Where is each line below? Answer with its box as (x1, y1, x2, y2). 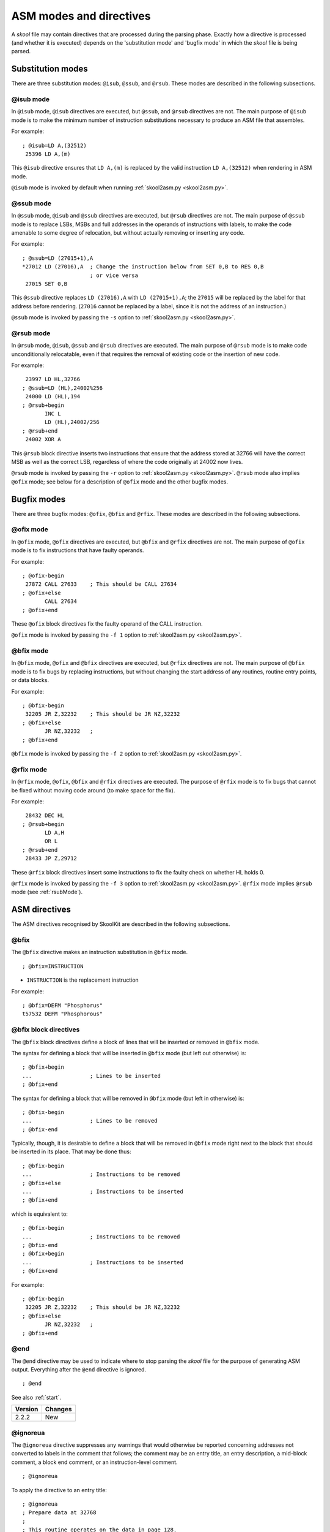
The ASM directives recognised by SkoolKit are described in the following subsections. (11, 920, 230, 928)
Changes (45, 1405, 72, 1414)
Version (15, 1405, 38, 1414)
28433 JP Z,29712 (25, 855, 78, 862)
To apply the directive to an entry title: (11, 1486, 107, 1493)
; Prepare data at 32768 (22, 1509, 97, 1516)
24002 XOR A (25, 436, 61, 443)
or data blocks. (11, 677, 49, 684)
